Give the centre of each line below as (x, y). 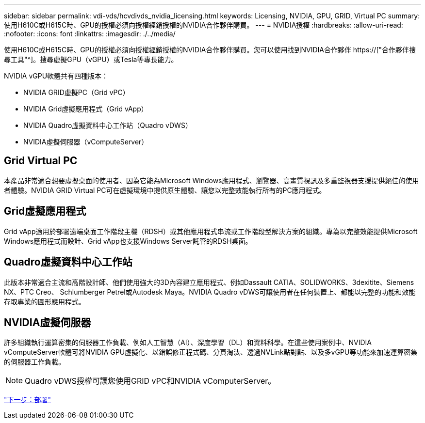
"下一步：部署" (28, 400)
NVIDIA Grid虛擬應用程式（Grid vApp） (86, 109)
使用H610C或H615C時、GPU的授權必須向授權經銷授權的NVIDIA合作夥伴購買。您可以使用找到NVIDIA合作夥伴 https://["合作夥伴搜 (210, 50)
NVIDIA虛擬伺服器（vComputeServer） (86, 142)
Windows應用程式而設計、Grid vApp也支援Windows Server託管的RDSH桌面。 (128, 241)
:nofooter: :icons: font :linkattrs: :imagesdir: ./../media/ (90, 34)
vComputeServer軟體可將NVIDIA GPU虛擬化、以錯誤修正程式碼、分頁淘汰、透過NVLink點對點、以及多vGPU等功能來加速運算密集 (211, 352)
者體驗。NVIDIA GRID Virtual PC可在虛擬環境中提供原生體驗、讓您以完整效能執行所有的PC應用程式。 (165, 190)
